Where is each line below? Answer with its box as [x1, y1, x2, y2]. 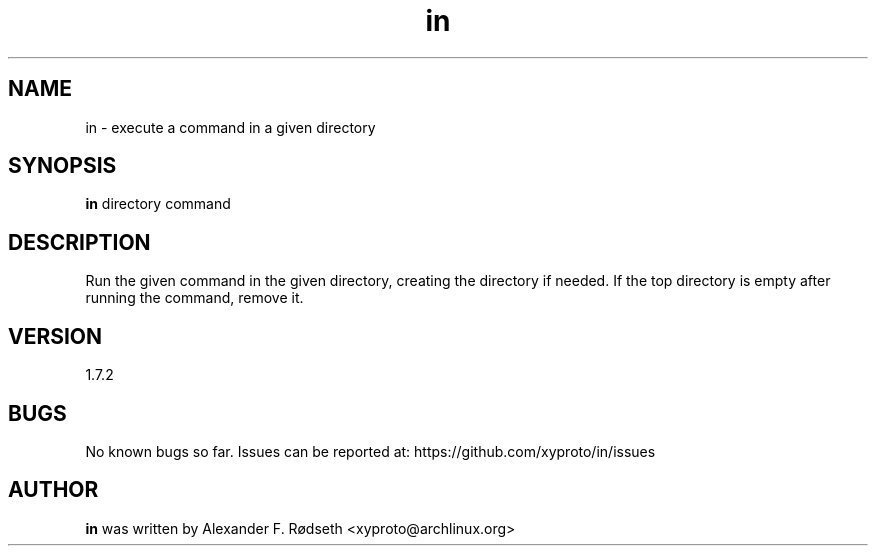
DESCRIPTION [8, 229, 151, 255]
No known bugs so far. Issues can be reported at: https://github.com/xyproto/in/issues [85, 442, 656, 460]
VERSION [8, 323, 103, 349]
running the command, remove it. [85, 289, 304, 307]
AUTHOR [8, 477, 99, 503]
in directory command [85, 195, 231, 213]
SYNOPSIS [8, 153, 117, 179]
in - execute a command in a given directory [85, 118, 376, 136]
